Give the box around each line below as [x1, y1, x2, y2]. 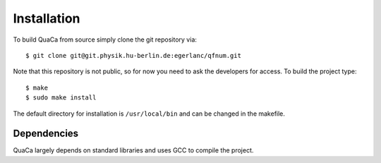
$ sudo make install [25, 94, 97, 102]
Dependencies [13, 128, 79, 140]
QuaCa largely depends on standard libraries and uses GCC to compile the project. [13, 146, 254, 155]
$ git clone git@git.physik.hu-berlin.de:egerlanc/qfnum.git [25, 52, 241, 59]
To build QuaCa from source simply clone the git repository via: [13, 35, 198, 44]
